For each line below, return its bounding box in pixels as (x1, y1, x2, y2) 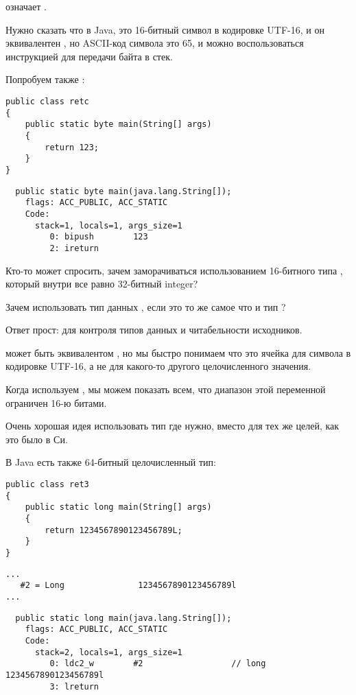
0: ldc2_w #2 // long (49, 659, 266, 669)
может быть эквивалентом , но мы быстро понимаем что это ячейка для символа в (5, 345, 351, 360)
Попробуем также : (5, 72, 85, 86)
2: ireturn (49, 243, 99, 253)
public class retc (5, 96, 89, 106)
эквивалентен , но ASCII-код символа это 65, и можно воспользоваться (5, 36, 304, 50)
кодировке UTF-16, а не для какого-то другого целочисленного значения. (5, 359, 311, 373)
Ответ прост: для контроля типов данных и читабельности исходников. (5, 322, 302, 337)
